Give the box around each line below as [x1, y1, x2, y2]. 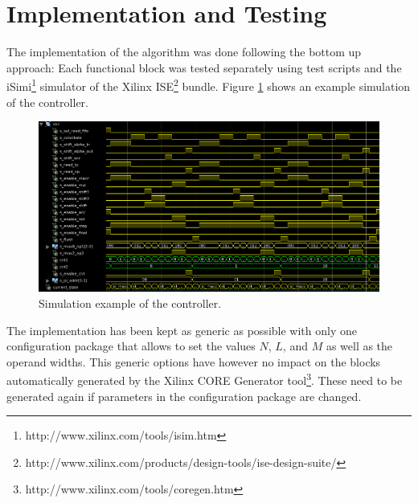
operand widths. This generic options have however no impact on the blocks [6, 353, 381, 370]
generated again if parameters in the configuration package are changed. [6, 387, 362, 404]
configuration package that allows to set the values [6, 337, 256, 354]
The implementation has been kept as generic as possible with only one [6, 321, 357, 338]
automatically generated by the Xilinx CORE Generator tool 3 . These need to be [6, 370, 403, 388]
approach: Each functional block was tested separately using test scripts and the [6, 59, 402, 76]
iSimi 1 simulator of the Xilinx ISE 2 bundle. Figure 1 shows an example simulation [6, 76, 411, 94]
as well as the [326, 337, 393, 354]
